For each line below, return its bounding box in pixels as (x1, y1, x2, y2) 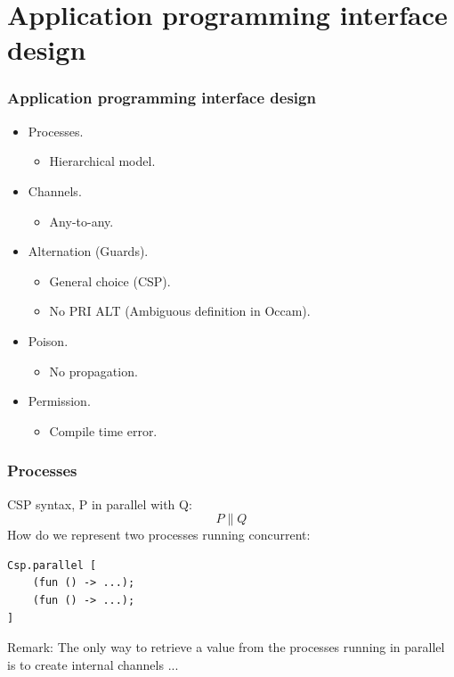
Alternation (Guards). (28, 242, 149, 260)
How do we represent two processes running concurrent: (7, 525, 311, 544)
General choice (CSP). (49, 271, 171, 290)
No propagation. (49, 361, 138, 380)
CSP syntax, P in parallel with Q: (7, 494, 192, 513)
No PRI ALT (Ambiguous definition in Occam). (49, 301, 311, 320)
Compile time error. (49, 421, 158, 440)
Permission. (28, 392, 91, 410)
